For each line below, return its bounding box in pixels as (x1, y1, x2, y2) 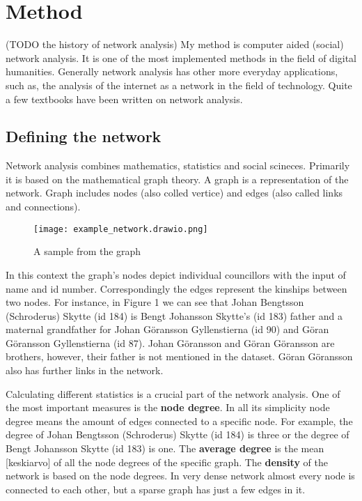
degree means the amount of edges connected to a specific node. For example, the (6, 413, 353, 428)
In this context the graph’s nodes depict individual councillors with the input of (6, 267, 346, 282)
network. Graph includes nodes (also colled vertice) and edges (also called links (6, 185, 343, 200)
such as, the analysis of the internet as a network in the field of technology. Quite (6, 77, 352, 92)
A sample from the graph (33, 244, 141, 259)
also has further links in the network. (6, 363, 164, 378)
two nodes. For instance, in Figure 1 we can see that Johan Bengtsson (6, 295, 304, 309)
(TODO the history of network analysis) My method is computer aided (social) (6, 37, 344, 52)
